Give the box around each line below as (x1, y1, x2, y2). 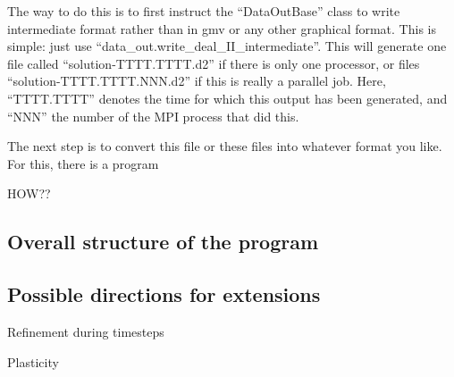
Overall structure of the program (7, 228, 319, 256)
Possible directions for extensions (7, 281, 321, 308)
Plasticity (7, 352, 59, 371)
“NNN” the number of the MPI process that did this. (7, 106, 299, 125)
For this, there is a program (7, 154, 159, 172)
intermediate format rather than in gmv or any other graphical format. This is (7, 19, 436, 38)
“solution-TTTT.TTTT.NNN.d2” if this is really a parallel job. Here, (7, 71, 386, 90)
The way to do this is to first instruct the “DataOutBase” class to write (7, 2, 400, 20)
